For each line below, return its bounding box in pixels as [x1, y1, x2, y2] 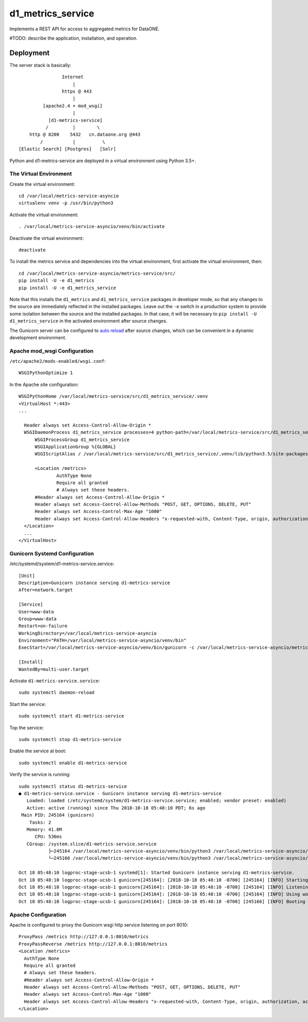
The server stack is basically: [9, 62, 71, 68]
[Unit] [18, 573, 35, 578]
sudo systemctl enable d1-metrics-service [18, 760, 127, 766]
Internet [62, 74, 84, 80]
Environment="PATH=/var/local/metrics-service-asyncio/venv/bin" [18, 638, 187, 643]
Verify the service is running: [9, 771, 71, 778]
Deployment [9, 48, 50, 57]
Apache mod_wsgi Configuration [9, 347, 94, 355]
